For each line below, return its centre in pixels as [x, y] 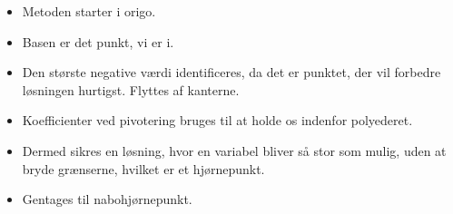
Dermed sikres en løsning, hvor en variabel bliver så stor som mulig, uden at [234, 150]
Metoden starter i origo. [89, 11]
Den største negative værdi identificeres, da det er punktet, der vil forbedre [231, 72]
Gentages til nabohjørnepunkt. [107, 199]
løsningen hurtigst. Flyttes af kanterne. [131, 89]
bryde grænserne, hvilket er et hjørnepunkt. [143, 168]
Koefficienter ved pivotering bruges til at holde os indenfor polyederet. [217, 120]
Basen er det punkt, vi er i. [98, 41]
